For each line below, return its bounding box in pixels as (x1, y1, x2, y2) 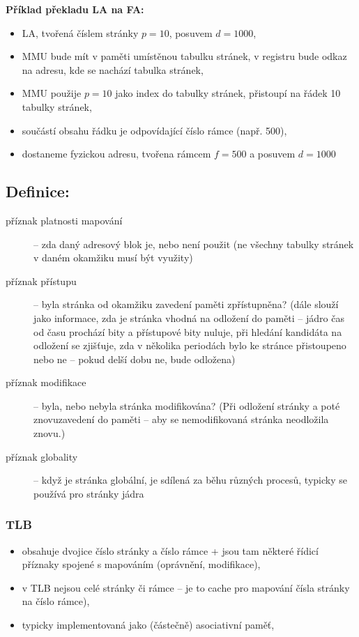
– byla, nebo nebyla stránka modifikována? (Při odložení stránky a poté (33, 398, 340, 413)
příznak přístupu (6, 273, 77, 288)
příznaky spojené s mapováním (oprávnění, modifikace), (22, 557, 261, 571)
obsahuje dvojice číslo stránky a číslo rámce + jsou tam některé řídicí (22, 543, 319, 558)
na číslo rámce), (22, 594, 90, 608)
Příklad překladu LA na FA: (6, 2, 144, 16)
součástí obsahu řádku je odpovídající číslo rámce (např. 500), (22, 123, 287, 137)
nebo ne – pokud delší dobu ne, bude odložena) (33, 351, 236, 366)
